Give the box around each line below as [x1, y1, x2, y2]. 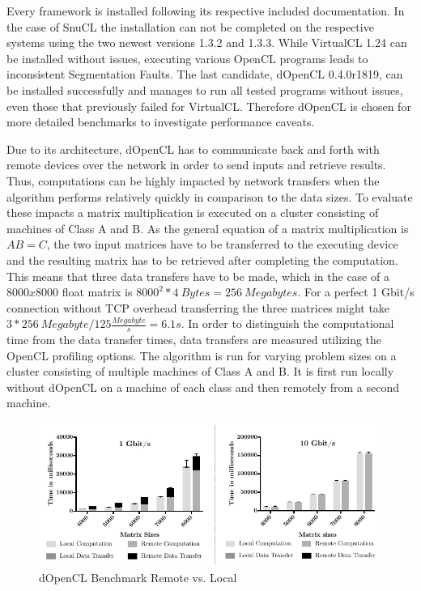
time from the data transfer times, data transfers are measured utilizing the [6, 331, 382, 348]
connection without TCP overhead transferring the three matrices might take [6, 299, 390, 316]
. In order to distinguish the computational [181, 315, 394, 332]
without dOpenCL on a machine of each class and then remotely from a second [6, 378, 400, 395]
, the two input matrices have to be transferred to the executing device [46, 236, 398, 253]
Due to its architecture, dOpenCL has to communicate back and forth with [6, 140, 380, 157]
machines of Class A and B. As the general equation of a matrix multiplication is [6, 219, 409, 236]
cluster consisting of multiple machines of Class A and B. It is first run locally [6, 363, 394, 380]
